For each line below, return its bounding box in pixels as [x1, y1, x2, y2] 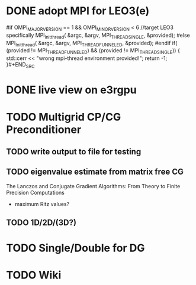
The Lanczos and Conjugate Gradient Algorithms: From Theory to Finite [6, 182, 181, 189]
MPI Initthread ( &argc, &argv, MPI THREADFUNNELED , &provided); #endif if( [6, 39, 178, 48]
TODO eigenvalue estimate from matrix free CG [6, 167, 184, 177]
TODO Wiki [6, 268, 62, 282]
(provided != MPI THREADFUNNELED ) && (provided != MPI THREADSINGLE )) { [6, 47, 181, 56]
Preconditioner [6, 123, 82, 137]
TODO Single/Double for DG [6, 242, 145, 255]
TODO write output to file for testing [6, 147, 142, 157]
